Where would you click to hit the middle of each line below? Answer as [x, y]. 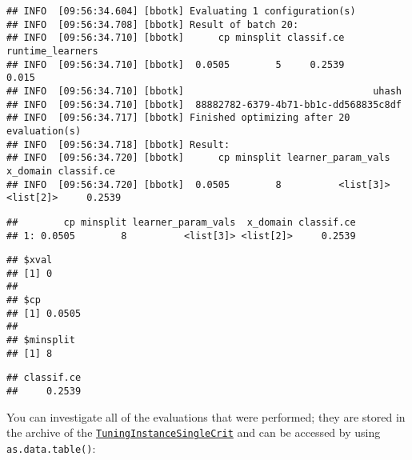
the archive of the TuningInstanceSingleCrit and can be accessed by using [194, 432]
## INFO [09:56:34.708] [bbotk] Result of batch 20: [153, 24]
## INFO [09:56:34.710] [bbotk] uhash [204, 91]
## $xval [30, 260]
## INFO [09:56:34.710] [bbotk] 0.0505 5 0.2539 [176, 64]
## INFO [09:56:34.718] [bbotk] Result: [118, 144]
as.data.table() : [51, 448]
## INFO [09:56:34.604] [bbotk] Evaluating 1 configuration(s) [181, 11]
